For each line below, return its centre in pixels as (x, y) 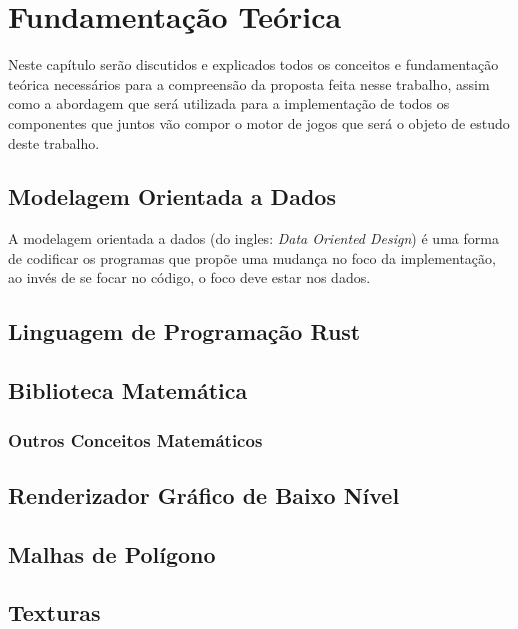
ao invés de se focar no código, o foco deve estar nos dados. (189, 277)
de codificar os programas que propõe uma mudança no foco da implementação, (252, 257)
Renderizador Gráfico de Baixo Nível (204, 494)
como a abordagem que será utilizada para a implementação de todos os (229, 103)
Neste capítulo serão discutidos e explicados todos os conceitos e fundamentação (253, 64)
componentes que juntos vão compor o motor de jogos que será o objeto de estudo (259, 122)
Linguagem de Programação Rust (184, 331)
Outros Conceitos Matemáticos (135, 439)
